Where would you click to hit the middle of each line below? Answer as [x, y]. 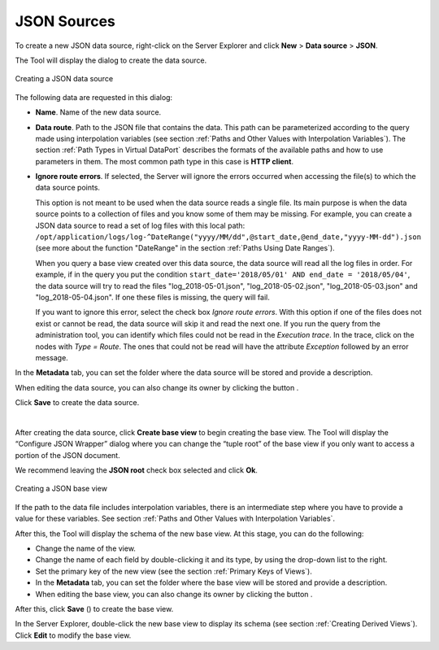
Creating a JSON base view [61, 489]
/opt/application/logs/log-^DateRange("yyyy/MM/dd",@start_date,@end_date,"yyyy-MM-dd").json [228, 237]
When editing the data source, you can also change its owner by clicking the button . [157, 387]
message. [52, 357]
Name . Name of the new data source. [98, 112]
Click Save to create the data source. [77, 403]
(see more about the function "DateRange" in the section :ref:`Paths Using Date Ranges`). [185, 248]
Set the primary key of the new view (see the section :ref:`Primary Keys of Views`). [174, 571]
